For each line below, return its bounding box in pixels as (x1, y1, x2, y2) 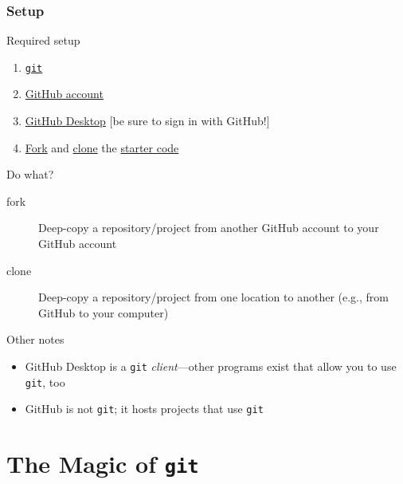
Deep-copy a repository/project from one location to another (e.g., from (38, 289, 389, 305)
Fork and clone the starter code (25, 139, 179, 155)
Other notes (6, 331, 65, 348)
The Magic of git (6, 447, 199, 480)
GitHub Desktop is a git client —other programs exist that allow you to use (25, 358, 397, 374)
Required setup (6, 32, 80, 49)
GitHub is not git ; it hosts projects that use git (25, 400, 264, 417)
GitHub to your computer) (38, 304, 169, 321)
